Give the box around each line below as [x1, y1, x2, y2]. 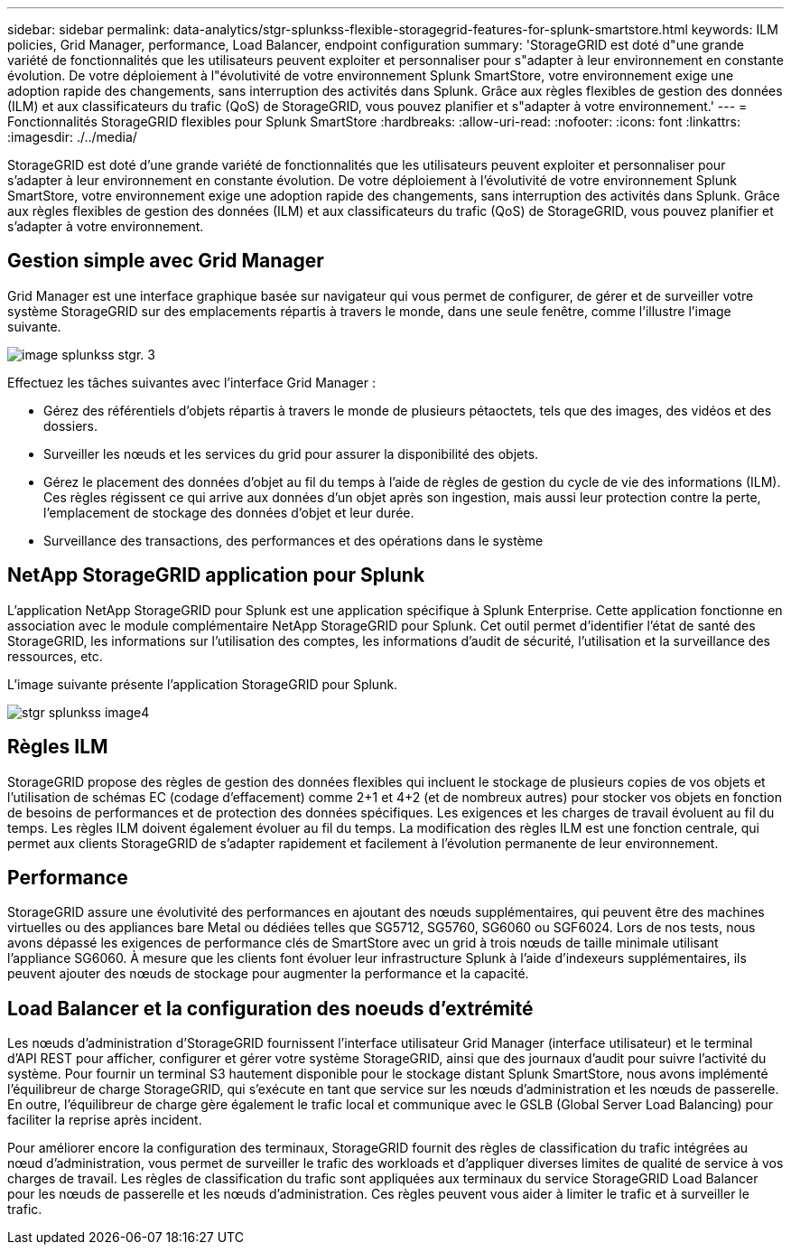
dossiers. [43, 417, 98, 434]
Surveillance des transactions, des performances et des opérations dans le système [43, 532, 544, 548]
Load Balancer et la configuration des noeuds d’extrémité [7, 996, 534, 1020]
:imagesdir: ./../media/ [7, 129, 137, 145]
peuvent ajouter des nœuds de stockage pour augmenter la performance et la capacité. [7, 966, 529, 982]
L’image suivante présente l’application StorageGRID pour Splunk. [7, 676, 398, 692]
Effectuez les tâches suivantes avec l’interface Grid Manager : [7, 374, 376, 390]
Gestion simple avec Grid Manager [7, 249, 324, 273]
